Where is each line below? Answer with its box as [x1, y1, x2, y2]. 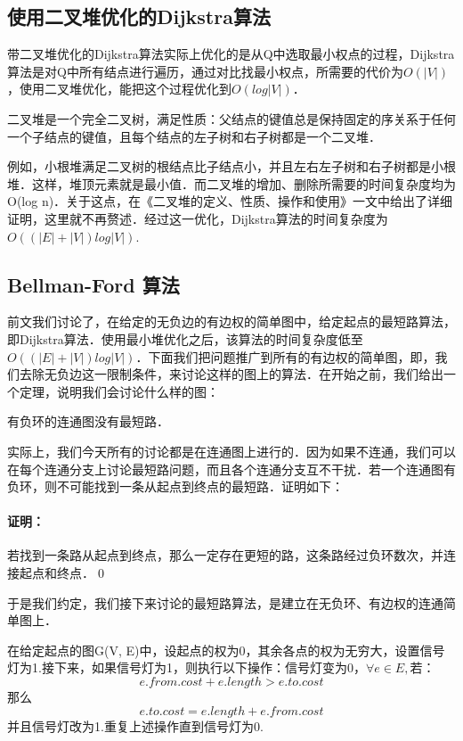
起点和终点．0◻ [19, 564, 108, 582]
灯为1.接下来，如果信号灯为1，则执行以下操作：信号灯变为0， [7, 658, 366, 677]
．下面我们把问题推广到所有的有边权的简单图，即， [135, 347, 435, 366]
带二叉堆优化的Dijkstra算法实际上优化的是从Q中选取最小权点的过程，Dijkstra [7, 45, 455, 63]
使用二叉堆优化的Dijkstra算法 [7, 3, 271, 30]
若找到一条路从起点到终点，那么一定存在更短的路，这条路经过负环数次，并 [7, 546, 443, 564]
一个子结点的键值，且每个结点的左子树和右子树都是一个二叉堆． [7, 127, 381, 145]
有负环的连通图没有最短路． [7, 412, 169, 431]
